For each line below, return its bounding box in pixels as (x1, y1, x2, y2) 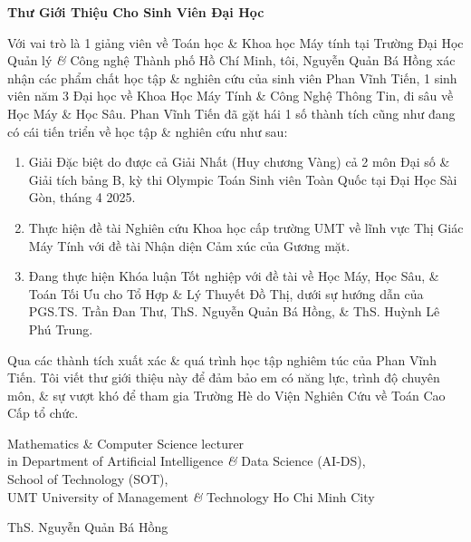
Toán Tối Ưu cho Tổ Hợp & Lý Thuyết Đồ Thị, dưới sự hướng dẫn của (28, 284, 424, 303)
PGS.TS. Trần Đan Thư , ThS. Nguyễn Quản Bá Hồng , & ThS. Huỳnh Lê (28, 302, 440, 321)
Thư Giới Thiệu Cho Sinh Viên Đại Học (7, 3, 264, 21)
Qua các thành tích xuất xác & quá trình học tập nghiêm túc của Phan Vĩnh (7, 350, 437, 369)
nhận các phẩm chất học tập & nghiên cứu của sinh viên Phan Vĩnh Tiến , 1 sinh (7, 68, 457, 87)
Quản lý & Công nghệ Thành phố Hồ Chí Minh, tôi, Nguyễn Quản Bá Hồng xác (7, 51, 456, 70)
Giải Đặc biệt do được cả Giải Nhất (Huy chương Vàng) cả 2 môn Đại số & (28, 152, 450, 171)
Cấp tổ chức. (7, 403, 79, 422)
